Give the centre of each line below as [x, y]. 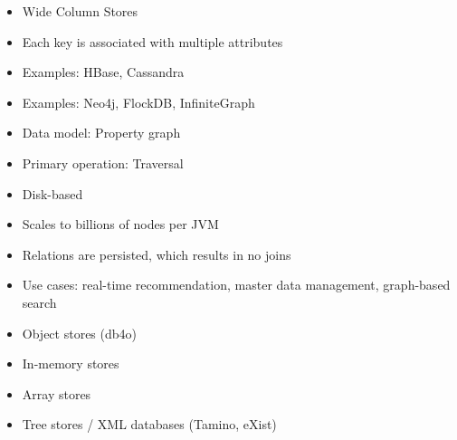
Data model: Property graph [101, 133]
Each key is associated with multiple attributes [152, 41]
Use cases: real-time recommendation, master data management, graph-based [236, 285]
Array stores [57, 393]
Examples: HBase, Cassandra [103, 72]
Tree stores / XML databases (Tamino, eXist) [149, 424]
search [39, 302]
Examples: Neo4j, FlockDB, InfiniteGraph [138, 102]
